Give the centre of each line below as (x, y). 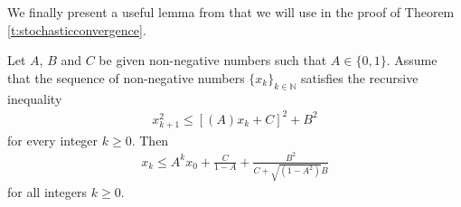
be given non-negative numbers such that (213, 60)
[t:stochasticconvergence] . (77, 29)
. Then (150, 140)
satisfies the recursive (359, 77)
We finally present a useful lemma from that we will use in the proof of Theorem (231, 12)
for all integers (47, 192)
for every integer (53, 140)
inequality (35, 98)
